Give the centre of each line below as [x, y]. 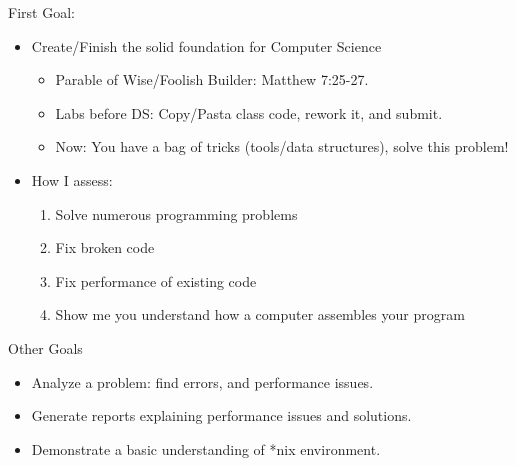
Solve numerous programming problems [176, 213]
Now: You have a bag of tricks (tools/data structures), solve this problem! [282, 146]
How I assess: [72, 179]
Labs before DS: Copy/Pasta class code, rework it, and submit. [249, 112]
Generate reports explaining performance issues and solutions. [221, 415]
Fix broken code [105, 247]
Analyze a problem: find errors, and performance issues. [202, 381]
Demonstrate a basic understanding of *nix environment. [206, 448]
